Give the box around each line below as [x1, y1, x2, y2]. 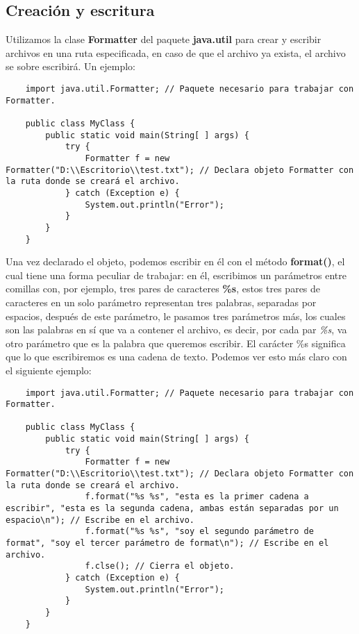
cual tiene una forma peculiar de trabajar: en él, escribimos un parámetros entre [6, 267, 347, 282]
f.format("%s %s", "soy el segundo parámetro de [85, 526, 314, 537]
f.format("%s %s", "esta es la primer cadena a [85, 492, 309, 502]
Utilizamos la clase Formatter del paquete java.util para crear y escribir [6, 32, 322, 47]
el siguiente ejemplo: [6, 362, 92, 377]
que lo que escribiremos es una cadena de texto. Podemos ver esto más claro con [6, 349, 347, 364]
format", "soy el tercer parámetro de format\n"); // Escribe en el [6, 538, 329, 549]
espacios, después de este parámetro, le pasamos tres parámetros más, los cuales [6, 308, 346, 323]
